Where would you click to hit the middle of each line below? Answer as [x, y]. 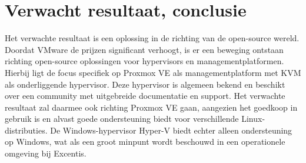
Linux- [253, 119]
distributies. [26, 130]
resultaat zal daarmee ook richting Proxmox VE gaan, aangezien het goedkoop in [151, 107]
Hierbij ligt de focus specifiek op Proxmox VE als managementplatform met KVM [153, 72]
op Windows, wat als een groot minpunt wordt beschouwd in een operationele [145, 142]
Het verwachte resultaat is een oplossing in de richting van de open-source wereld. [152, 38]
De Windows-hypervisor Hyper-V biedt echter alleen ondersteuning [171, 130]
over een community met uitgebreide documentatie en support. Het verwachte [145, 96]
